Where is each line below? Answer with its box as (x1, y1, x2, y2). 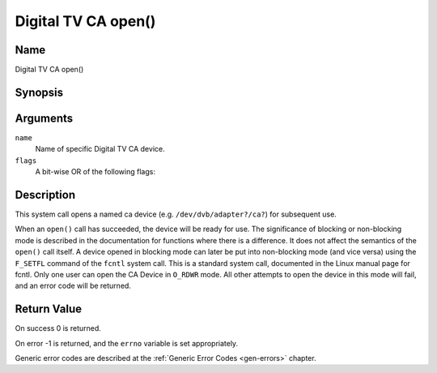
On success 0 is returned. (15, 324, 101, 333)
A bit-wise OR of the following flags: (35, 167, 155, 177)
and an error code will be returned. (15, 281, 131, 291)
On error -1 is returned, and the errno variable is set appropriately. (15, 338, 239, 348)
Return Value (15, 302, 83, 316)
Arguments (15, 111, 74, 125)
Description (15, 187, 76, 202)
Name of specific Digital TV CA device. (35, 144, 165, 154)
